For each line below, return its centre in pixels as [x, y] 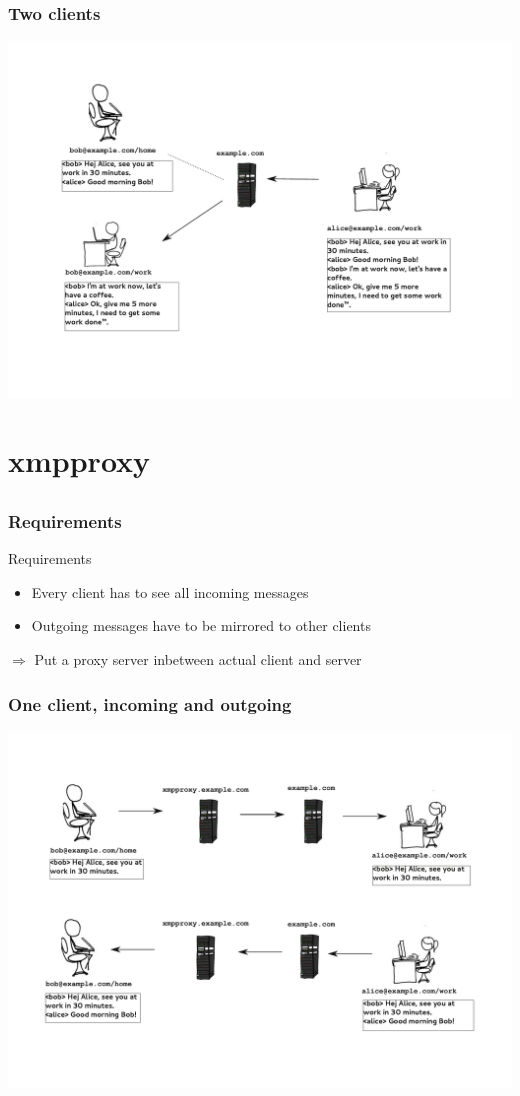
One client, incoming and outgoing [150, 703]
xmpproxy [79, 460]
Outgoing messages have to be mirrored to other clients [201, 625]
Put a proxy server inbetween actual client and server [198, 659]
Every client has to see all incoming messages [170, 591]
